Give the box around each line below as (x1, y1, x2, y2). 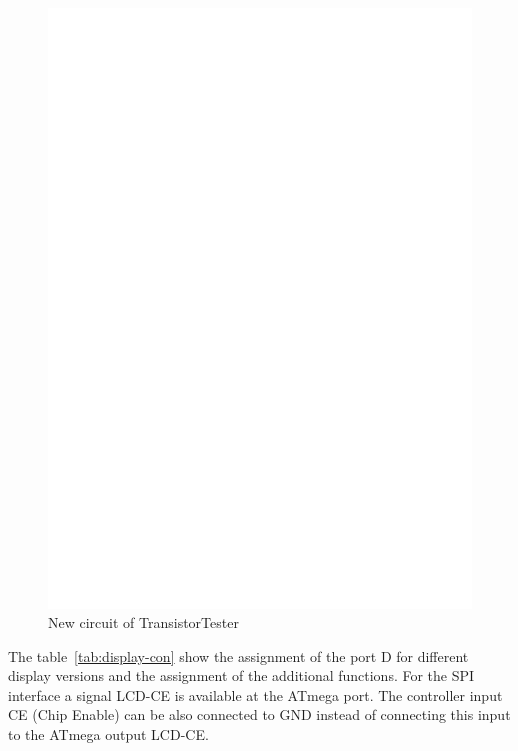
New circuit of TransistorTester (48, 612, 239, 633)
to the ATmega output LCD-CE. (8, 724, 209, 745)
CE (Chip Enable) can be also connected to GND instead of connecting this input (8, 704, 511, 725)
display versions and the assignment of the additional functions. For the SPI (8, 665, 475, 686)
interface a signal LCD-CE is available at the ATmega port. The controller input (8, 684, 503, 705)
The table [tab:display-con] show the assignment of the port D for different (8, 645, 469, 666)
